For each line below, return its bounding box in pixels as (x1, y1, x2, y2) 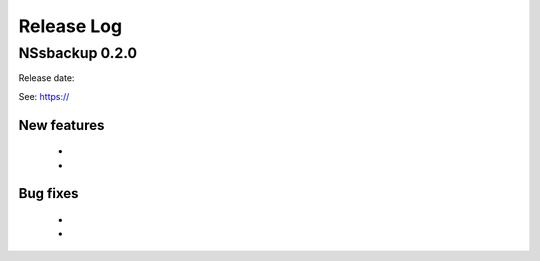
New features (18, 116, 105, 134)
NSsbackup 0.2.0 (18, 44, 138, 62)
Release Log (18, 15, 123, 37)
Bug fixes (18, 185, 79, 202)
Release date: (18, 72, 75, 84)
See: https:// (18, 90, 70, 102)
